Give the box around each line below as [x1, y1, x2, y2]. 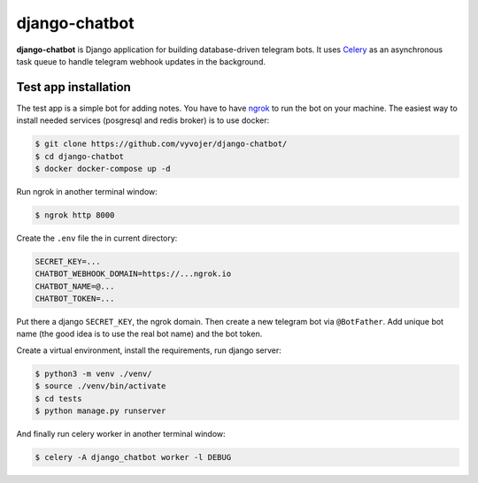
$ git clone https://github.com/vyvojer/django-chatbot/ [35, 139, 288, 149]
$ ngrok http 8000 [35, 210, 115, 220]
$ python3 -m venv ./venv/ [35, 368, 152, 379]
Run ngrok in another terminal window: [16, 186, 158, 196]
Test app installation [16, 80, 132, 95]
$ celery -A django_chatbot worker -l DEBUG [35, 452, 232, 462]
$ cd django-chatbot [35, 151, 124, 161]
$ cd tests [35, 394, 82, 403]
